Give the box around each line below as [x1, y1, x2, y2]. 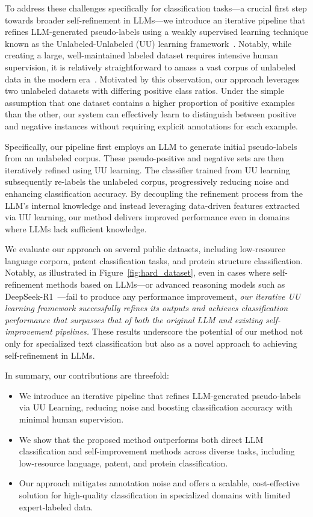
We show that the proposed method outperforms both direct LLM [19, 433, 264, 445]
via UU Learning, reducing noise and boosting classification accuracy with [19, 401, 293, 413]
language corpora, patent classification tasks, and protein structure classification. [5, 254, 303, 267]
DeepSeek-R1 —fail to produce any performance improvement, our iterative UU [5, 289, 301, 302]
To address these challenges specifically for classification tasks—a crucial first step [5, 2, 307, 14]
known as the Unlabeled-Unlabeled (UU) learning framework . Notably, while [5, 37, 292, 49]
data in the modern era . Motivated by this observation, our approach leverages [5, 72, 300, 85]
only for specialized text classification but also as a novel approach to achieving [5, 337, 297, 350]
